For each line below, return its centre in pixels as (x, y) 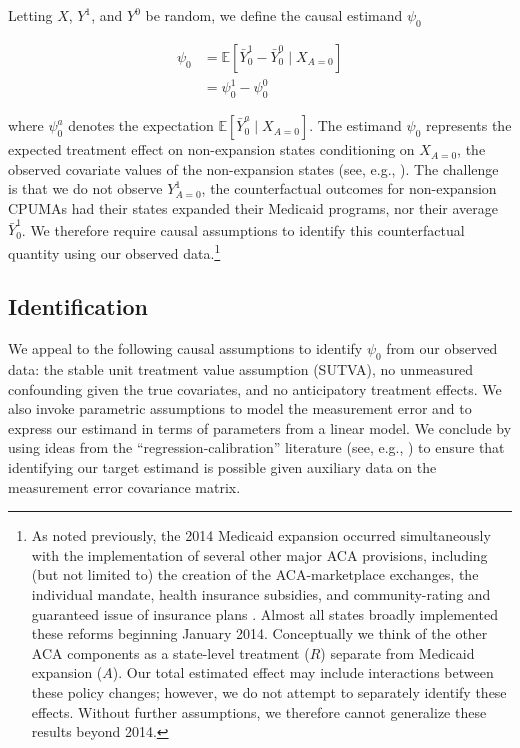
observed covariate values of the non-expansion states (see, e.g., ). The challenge (253, 168)
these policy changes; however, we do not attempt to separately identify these (269, 692)
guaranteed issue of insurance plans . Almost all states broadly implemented (264, 613)
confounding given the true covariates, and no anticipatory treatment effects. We (255, 388)
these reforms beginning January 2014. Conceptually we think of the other (259, 633)
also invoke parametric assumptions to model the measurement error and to (240, 408)
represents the (468, 125)
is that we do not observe (85, 188)
